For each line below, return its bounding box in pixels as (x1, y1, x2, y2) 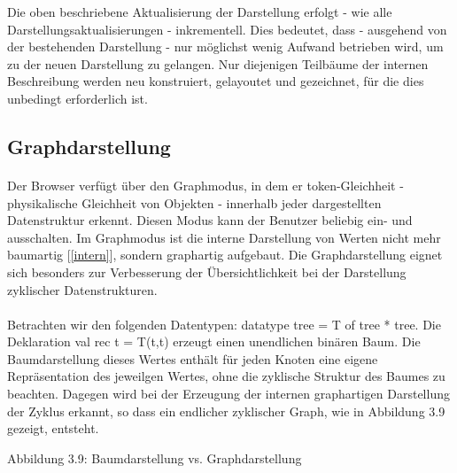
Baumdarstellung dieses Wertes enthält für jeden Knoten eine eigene (7, 349, 378, 368)
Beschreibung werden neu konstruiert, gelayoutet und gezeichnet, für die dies (7, 72, 424, 90)
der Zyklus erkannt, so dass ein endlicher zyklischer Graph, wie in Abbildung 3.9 (7, 401, 445, 420)
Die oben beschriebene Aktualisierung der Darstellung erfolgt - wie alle (7, 3, 392, 20)
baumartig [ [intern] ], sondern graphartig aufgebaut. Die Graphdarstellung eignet (7, 245, 443, 264)
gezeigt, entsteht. (7, 419, 99, 438)
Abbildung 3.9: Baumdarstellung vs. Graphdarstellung (7, 448, 302, 467)
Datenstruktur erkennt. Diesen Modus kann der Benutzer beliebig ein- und (7, 211, 413, 229)
